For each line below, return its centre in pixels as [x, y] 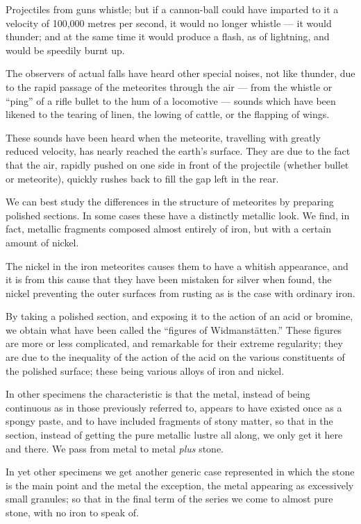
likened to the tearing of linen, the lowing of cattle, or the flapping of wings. [168, 114]
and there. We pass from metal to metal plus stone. [115, 448]
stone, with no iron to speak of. [72, 512]
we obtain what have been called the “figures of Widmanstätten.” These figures [174, 329]
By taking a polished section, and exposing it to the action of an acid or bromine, [179, 316]
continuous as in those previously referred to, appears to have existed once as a [174, 407]
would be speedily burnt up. [65, 50]
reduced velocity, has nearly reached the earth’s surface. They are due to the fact [178, 151]
